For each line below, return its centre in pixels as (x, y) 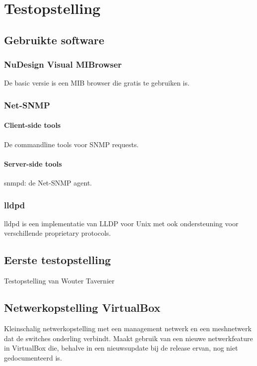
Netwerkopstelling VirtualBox (82, 308)
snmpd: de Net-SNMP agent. (48, 183)
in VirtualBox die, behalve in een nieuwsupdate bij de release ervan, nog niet (121, 348)
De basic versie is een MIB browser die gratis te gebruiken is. (97, 83)
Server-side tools (33, 163)
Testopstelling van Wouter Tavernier (59, 281)
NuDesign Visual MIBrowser (63, 64)
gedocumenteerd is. (33, 357)
